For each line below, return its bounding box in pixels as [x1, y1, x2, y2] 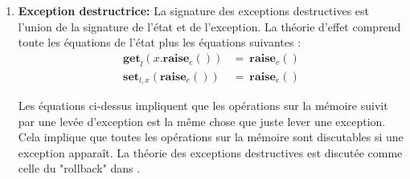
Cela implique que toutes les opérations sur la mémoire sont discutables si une [18, 128, 404, 145]
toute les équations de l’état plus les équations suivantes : [18, 34, 301, 51]
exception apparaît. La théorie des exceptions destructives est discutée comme [18, 144, 403, 161]
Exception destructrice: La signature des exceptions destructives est [18, 2, 370, 18]
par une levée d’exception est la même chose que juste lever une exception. [18, 112, 386, 129]
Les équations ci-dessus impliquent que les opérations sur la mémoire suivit [18, 97, 388, 114]
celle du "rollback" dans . [18, 160, 141, 177]
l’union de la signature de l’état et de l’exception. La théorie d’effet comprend [18, 18, 401, 35]
